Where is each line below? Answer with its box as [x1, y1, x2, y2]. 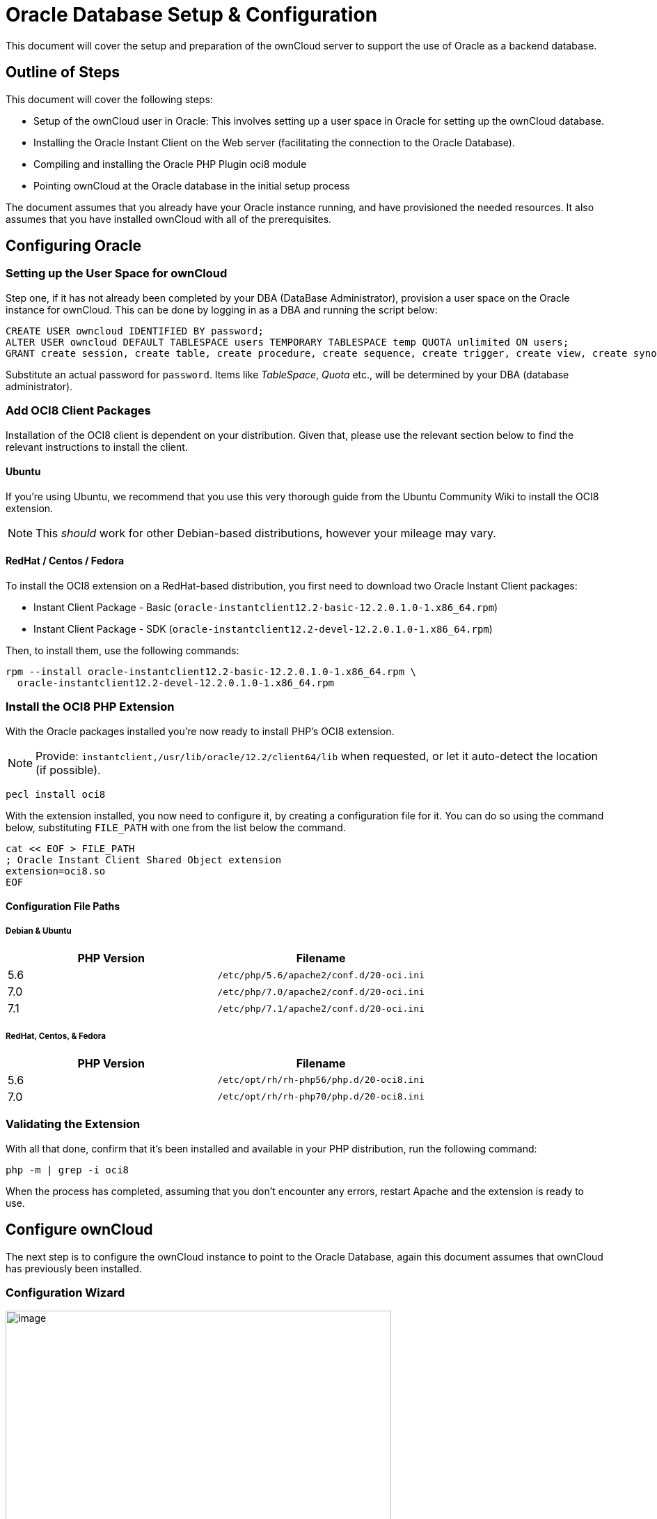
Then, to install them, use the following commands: [6, 645, 239, 656]
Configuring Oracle [6, 237, 141, 255]
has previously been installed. [6, 1262, 142, 1274]
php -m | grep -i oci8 [6, 1164, 129, 1175]
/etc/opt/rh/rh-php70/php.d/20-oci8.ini [217, 1091, 425, 1102]
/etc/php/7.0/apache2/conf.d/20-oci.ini [217, 986, 425, 997]
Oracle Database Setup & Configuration [6, 3, 378, 26]
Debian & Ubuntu [6, 925, 72, 936]
